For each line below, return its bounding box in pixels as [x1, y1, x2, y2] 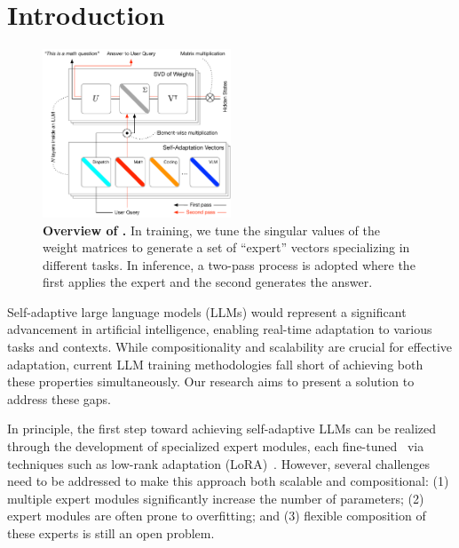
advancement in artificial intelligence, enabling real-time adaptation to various [7, 320, 432, 338]
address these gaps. [7, 389, 111, 408]
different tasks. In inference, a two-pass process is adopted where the [43, 255, 415, 274]
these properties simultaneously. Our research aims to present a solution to [7, 372, 415, 391]
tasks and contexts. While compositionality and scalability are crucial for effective [7, 338, 452, 356]
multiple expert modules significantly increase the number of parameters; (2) [7, 488, 424, 507]
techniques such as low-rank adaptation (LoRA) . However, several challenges [7, 454, 431, 473]
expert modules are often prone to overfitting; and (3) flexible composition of [7, 506, 426, 525]
